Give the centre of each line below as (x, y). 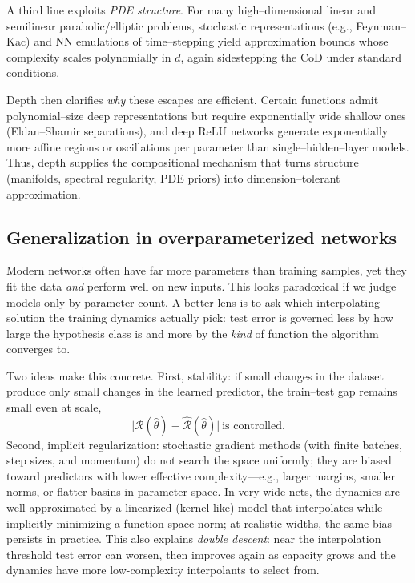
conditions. (33, 72)
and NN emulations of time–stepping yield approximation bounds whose (211, 41)
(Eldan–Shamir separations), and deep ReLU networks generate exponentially (197, 131)
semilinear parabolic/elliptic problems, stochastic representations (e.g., (179, 25)
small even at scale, (54, 407)
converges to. (38, 349)
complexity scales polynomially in (89, 56)
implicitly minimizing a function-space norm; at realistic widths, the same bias (199, 523)
